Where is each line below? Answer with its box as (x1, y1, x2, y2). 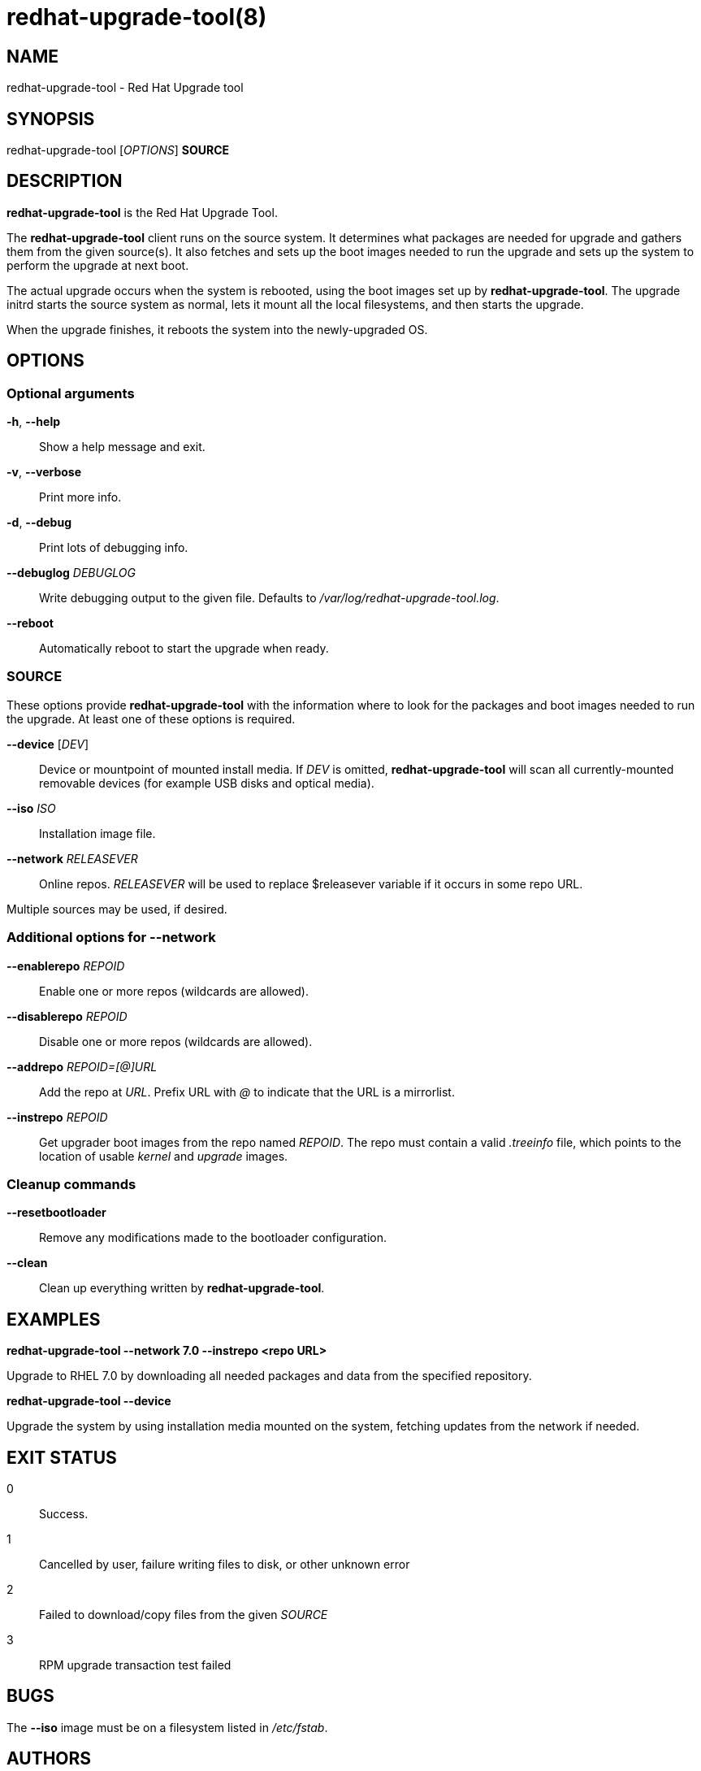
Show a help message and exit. (39, 440, 206, 454)
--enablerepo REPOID (6, 958, 125, 973)
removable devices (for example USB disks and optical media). (39, 775, 374, 790)
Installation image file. (39, 826, 156, 840)
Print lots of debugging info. (39, 540, 188, 555)
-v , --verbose (6, 465, 82, 480)
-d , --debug (6, 515, 72, 530)
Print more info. (39, 490, 122, 505)
